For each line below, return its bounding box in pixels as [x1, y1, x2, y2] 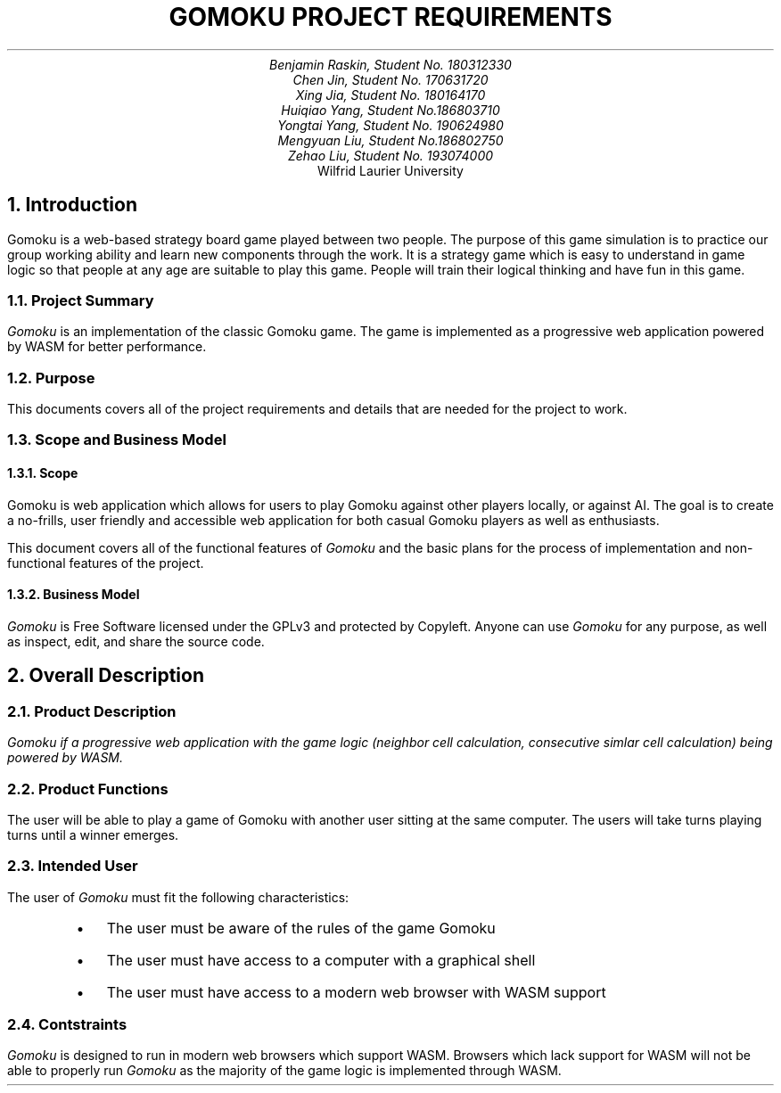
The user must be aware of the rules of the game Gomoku [106, 918, 496, 937]
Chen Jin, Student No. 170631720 [292, 71, 489, 87]
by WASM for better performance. [7, 339, 207, 355]
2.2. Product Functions [7, 779, 169, 798]
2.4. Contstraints [7, 1015, 127, 1033]
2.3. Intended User [7, 857, 138, 875]
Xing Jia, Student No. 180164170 [295, 86, 486, 103]
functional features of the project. [7, 555, 204, 571]
